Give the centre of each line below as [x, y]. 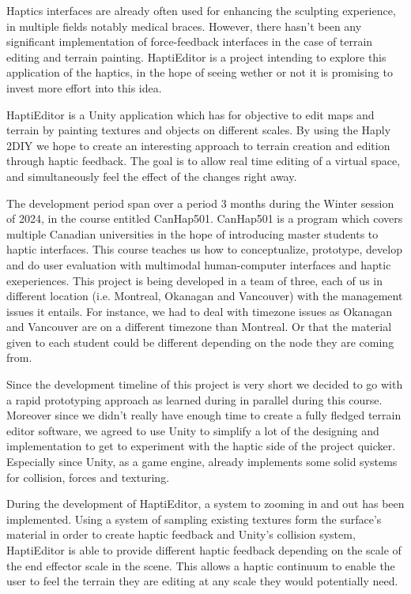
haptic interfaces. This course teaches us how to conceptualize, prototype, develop [204, 249]
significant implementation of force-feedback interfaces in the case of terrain [190, 41]
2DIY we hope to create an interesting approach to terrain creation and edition [198, 145]
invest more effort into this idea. [84, 87]
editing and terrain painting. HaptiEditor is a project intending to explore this [196, 56]
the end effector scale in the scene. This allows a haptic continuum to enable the [201, 565]
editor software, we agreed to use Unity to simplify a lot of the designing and [193, 430]
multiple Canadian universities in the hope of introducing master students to [192, 233]
